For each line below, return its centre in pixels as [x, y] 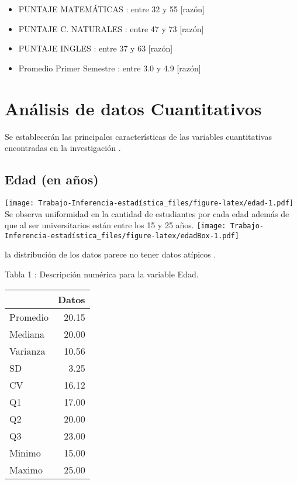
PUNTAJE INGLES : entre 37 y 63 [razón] [96, 48]
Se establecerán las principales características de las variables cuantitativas [138, 136]
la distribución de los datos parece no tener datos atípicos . [110, 254]
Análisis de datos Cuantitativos [133, 108]
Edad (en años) [52, 179]
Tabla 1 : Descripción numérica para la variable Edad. [102, 274]
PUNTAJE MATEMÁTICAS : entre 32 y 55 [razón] [112, 9]
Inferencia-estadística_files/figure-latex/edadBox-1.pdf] [122, 236]
